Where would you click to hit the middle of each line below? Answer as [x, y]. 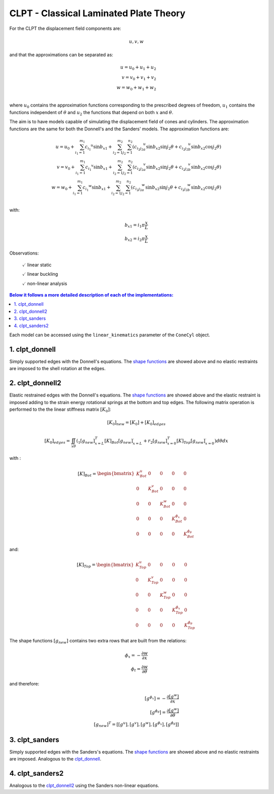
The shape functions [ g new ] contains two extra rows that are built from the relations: [98, 641]
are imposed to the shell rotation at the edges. [58, 369]
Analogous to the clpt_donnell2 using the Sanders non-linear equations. [84, 785]
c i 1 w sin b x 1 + [97, 188]
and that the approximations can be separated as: [61, 55]
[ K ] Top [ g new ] [191, 441]
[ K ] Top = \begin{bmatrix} [105, 565]
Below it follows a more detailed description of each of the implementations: [91, 295]
